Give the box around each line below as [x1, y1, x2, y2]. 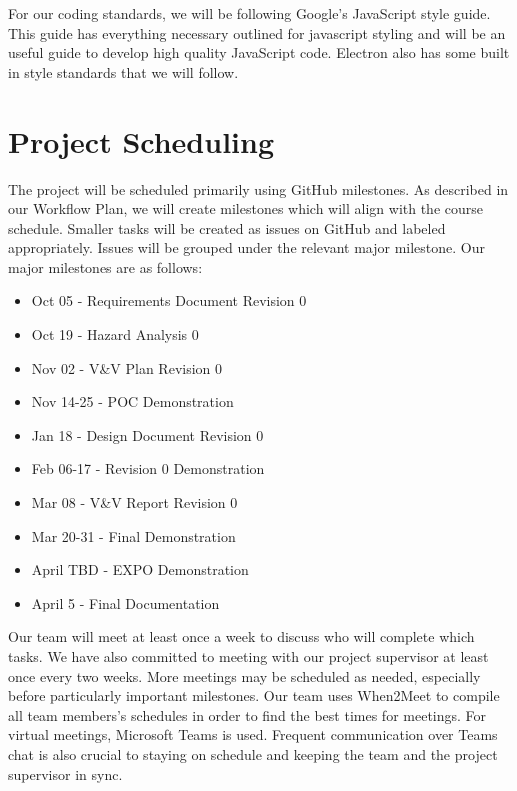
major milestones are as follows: [8, 256, 203, 277]
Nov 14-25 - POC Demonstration [31, 391, 234, 412]
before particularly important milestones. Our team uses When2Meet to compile [8, 685, 500, 706]
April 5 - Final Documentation [31, 592, 220, 613]
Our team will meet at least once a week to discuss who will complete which [8, 626, 475, 647]
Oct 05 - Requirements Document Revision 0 [31, 290, 307, 311]
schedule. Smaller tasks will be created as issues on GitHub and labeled [8, 217, 446, 238]
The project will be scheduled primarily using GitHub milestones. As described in [8, 178, 509, 199]
